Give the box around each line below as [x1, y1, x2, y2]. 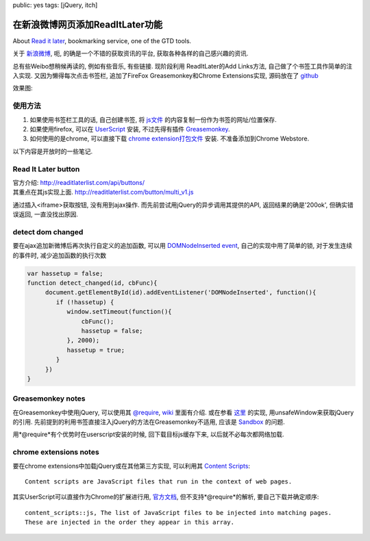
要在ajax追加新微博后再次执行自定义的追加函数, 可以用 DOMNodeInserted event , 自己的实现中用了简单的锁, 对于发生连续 [12, 242, 353, 250]
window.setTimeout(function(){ [66, 308, 172, 316]
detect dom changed [12, 227, 84, 236]
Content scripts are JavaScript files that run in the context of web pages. [25, 477, 293, 486]
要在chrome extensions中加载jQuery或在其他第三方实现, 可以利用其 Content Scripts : [12, 462, 250, 470]
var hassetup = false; [27, 269, 103, 277]
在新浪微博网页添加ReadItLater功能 [12, 18, 163, 30]
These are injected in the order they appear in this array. [25, 518, 234, 527]
